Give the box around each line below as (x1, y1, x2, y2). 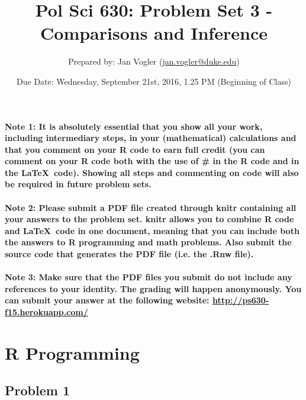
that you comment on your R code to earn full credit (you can (5, 143, 265, 155)
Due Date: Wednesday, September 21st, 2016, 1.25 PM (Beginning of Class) (17, 75, 291, 87)
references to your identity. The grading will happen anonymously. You (5, 282, 302, 295)
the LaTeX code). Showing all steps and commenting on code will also (5, 166, 299, 178)
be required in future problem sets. (5, 178, 152, 190)
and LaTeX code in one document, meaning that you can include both (5, 224, 299, 236)
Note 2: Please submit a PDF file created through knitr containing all (5, 201, 297, 213)
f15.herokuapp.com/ (5, 306, 88, 318)
